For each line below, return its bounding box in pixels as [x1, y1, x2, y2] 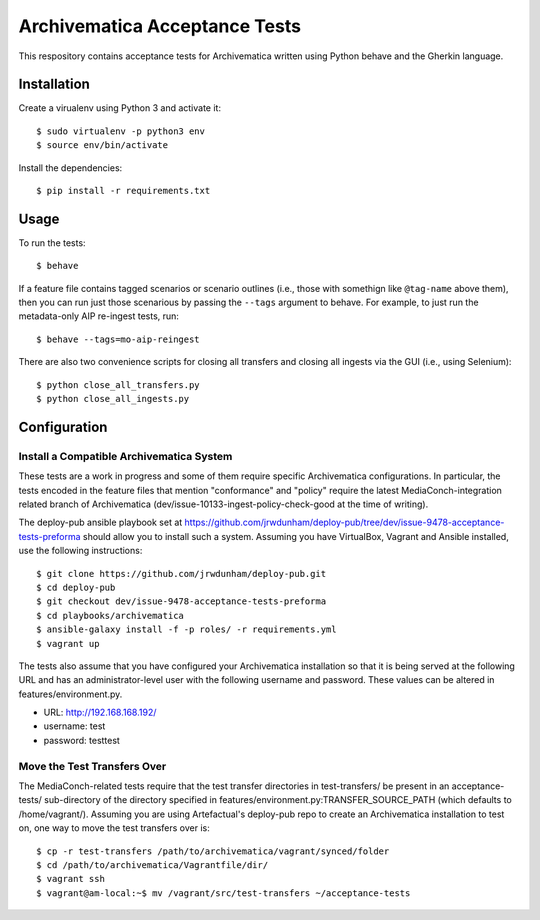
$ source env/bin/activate [36, 140, 169, 151]
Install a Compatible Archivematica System [18, 449, 233, 463]
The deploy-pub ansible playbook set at [18, 516, 183, 529]
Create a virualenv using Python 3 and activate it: [18, 102, 222, 114]
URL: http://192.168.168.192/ [43, 706, 157, 719]
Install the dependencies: [18, 161, 123, 174]
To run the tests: [18, 236, 86, 249]
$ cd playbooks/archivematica [36, 610, 185, 621]
